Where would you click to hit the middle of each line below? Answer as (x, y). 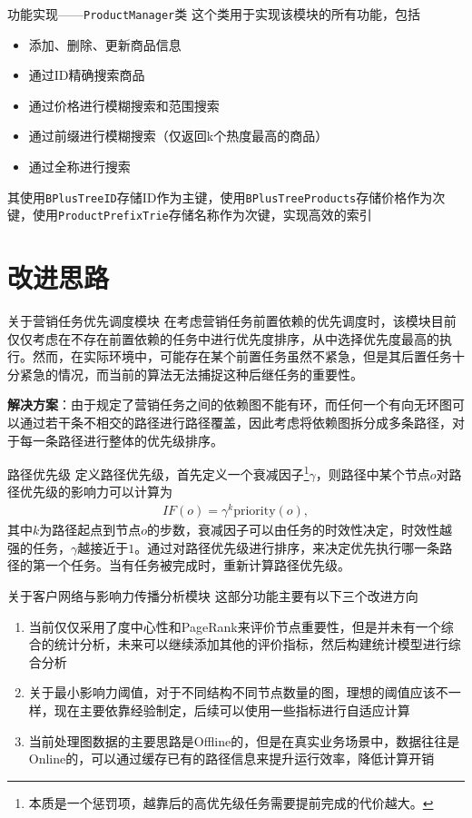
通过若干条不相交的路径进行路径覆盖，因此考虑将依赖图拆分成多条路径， (236, 423)
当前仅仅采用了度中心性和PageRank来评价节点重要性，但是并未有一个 (235, 626)
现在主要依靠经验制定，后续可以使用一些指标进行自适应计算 (232, 710)
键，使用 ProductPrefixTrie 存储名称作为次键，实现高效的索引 (190, 215)
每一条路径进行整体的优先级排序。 (121, 440)
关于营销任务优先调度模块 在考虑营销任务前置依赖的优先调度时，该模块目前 (232, 321)
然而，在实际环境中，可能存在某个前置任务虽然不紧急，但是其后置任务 (242, 356)
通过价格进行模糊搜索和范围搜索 (124, 105)
